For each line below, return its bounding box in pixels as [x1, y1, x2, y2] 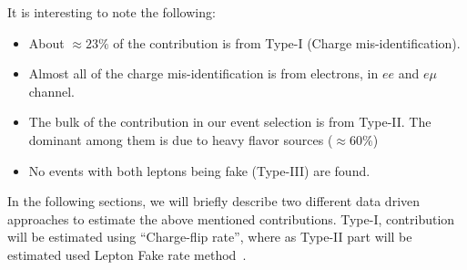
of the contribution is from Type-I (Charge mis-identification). [113, 33, 461, 52]
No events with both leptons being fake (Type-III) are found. [28, 161, 371, 180]
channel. [28, 81, 75, 100]
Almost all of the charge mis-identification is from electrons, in [28, 64, 379, 83]
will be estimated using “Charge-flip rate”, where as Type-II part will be [7, 227, 412, 246]
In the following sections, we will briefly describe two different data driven [7, 192, 421, 211]
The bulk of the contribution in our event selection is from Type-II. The [28, 112, 431, 131]
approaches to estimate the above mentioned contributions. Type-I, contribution [7, 209, 455, 228]
